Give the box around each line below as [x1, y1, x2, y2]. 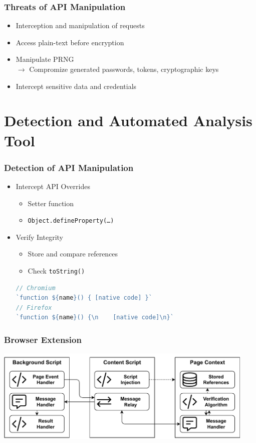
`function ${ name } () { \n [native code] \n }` [16, 314, 174, 321]
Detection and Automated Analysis [4, 110, 252, 131]
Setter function [28, 198, 74, 208]
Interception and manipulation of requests [16, 20, 145, 31]
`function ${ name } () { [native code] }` [16, 294, 152, 302]
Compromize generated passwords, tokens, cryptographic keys [29, 64, 219, 74]
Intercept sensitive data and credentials [16, 80, 137, 91]
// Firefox [16, 304, 52, 311]
